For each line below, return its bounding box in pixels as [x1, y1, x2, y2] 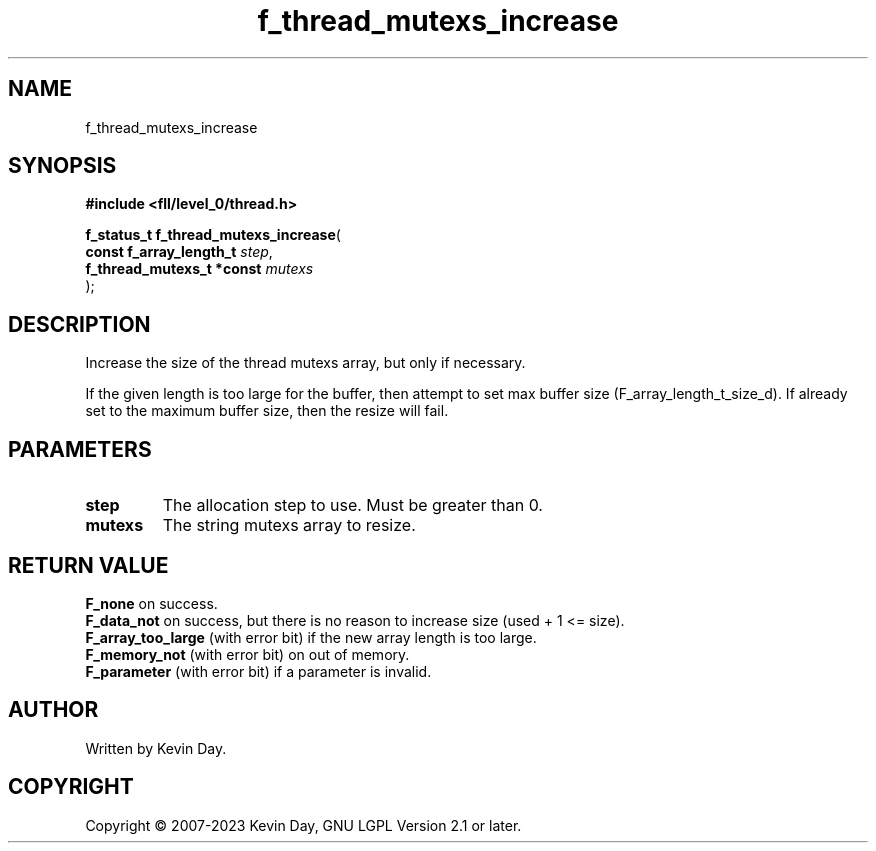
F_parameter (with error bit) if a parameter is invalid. [85, 662, 432, 680]
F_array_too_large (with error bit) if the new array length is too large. [85, 628, 537, 646]
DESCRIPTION [8, 311, 151, 337]
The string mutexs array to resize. [162, 515, 416, 536]
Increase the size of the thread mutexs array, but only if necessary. [85, 354, 526, 372]
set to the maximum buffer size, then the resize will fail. [85, 402, 449, 420]
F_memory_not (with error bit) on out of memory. [85, 645, 410, 663]
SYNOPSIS [8, 153, 117, 179]
